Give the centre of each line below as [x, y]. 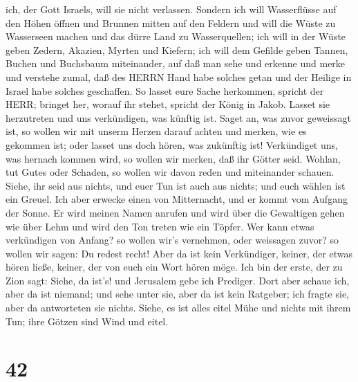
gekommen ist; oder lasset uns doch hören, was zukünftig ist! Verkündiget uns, [172, 144]
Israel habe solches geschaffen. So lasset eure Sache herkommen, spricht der [165, 90]
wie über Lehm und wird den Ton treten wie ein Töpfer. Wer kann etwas [160, 226]
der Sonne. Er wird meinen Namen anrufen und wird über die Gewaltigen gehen [175, 212]
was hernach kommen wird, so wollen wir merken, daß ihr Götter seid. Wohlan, [173, 158]
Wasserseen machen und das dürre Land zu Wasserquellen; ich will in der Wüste [176, 36]
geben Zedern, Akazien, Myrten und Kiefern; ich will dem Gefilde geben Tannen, [177, 49]
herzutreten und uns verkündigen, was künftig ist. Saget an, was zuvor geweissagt [178, 117]
